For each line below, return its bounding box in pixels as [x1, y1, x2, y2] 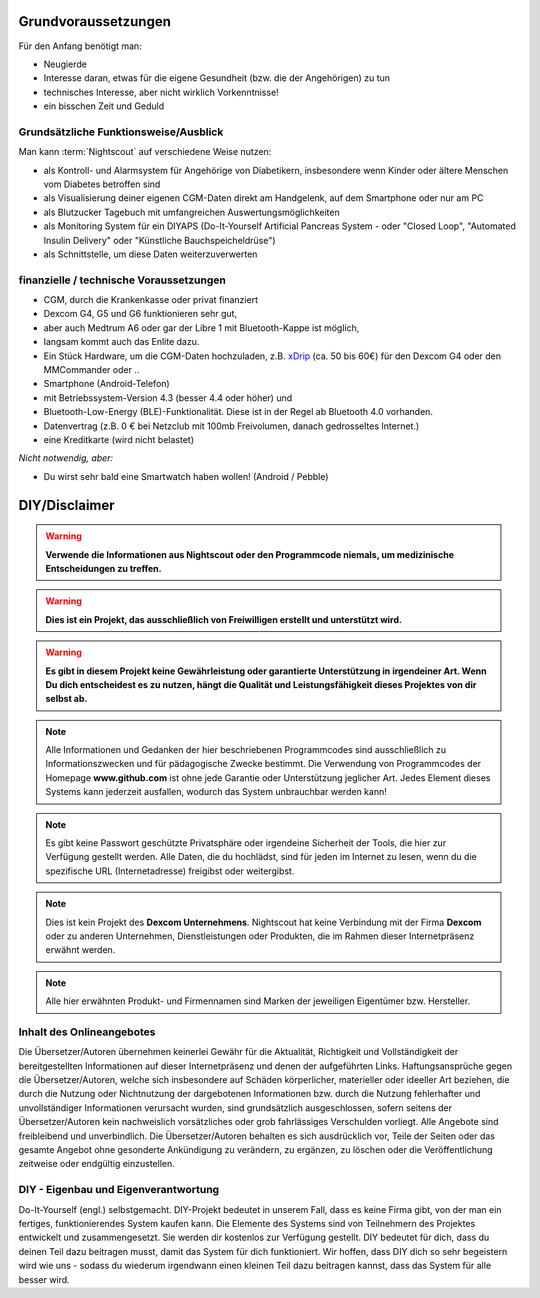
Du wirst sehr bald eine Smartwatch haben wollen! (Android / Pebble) [43, 470, 329, 482]
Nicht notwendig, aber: [18, 452, 114, 464]
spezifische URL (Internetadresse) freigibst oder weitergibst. [45, 865, 295, 877]
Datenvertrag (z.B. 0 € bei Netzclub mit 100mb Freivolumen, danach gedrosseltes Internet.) [43, 420, 420, 432]
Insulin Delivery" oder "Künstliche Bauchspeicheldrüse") [43, 234, 276, 246]
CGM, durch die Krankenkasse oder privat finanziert [43, 294, 259, 306]
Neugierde [43, 58, 87, 70]
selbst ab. [45, 693, 88, 705]
